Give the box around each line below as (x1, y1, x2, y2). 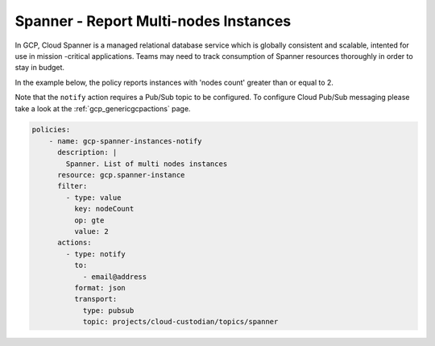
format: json (73, 283, 126, 292)
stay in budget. (14, 63, 64, 73)
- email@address (82, 272, 147, 281)
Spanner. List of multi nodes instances (65, 159, 228, 169)
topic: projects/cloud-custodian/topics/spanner (82, 317, 279, 327)
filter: (57, 181, 88, 191)
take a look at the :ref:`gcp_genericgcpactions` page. (14, 103, 191, 113)
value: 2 (73, 227, 109, 236)
